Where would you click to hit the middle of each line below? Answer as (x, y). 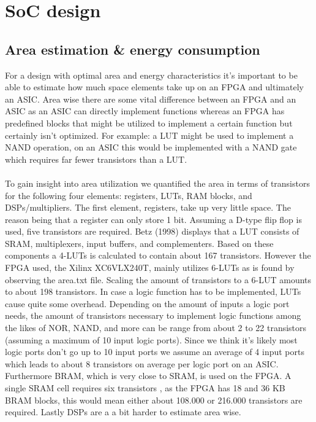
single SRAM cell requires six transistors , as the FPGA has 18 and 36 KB (145, 388)
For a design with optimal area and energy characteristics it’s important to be (151, 75)
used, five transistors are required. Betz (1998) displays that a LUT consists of (152, 231)
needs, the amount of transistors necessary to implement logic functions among (153, 315)
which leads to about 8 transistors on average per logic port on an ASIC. (142, 363)
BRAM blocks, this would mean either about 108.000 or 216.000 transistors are (154, 400)
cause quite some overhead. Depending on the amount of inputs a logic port (147, 303)
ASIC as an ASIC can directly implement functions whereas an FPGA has (145, 111)
